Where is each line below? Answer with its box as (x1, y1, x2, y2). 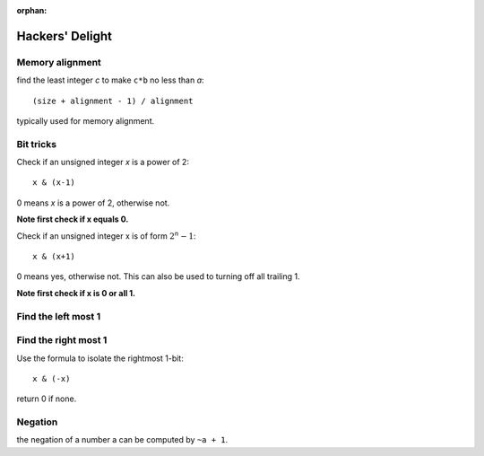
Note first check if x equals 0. (16, 214, 129, 224)
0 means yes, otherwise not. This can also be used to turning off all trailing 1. (16, 271, 300, 282)
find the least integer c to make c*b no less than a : (16, 75, 205, 85)
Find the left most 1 (16, 310, 101, 322)
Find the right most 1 (16, 334, 108, 346)
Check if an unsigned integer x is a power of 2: (16, 157, 190, 168)
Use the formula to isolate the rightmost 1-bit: (16, 353, 184, 364)
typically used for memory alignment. (16, 115, 155, 126)
